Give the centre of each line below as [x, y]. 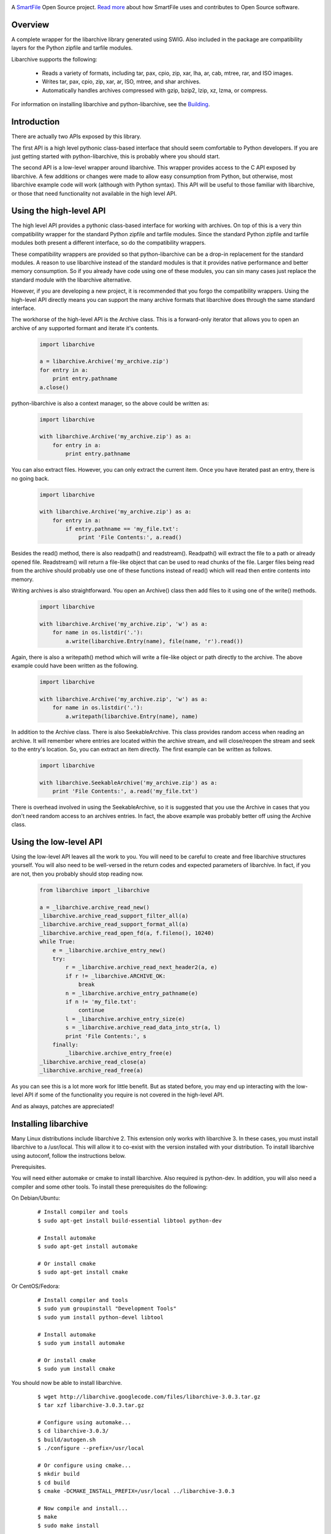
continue [91, 1010]
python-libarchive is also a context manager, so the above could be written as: [110, 403]
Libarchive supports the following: [54, 59]
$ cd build [54, 1482]
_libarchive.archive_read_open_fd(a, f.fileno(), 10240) [127, 933]
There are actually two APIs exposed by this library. [76, 137]
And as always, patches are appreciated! [63, 1106]
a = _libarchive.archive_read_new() [95, 907]
